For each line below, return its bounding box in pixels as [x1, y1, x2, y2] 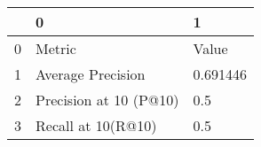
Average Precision [36, 64, 146, 84]
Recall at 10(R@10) [36, 115, 157, 135]
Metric [36, 38, 76, 58]
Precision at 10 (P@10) [36, 89, 179, 110]
